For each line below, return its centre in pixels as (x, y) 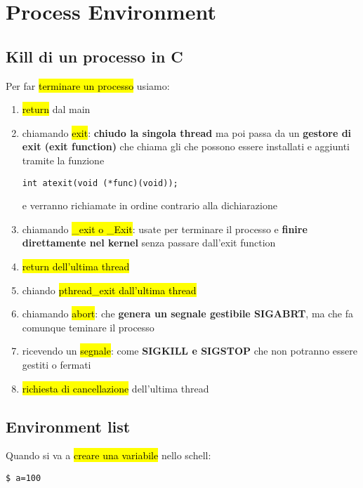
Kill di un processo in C (94, 56)
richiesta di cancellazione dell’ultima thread (115, 388)
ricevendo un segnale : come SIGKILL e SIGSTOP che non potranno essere (190, 351)
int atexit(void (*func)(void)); (100, 183)
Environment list (68, 426)
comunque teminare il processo (88, 327)
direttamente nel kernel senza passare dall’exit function (149, 243)
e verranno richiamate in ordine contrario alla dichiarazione (150, 205)
